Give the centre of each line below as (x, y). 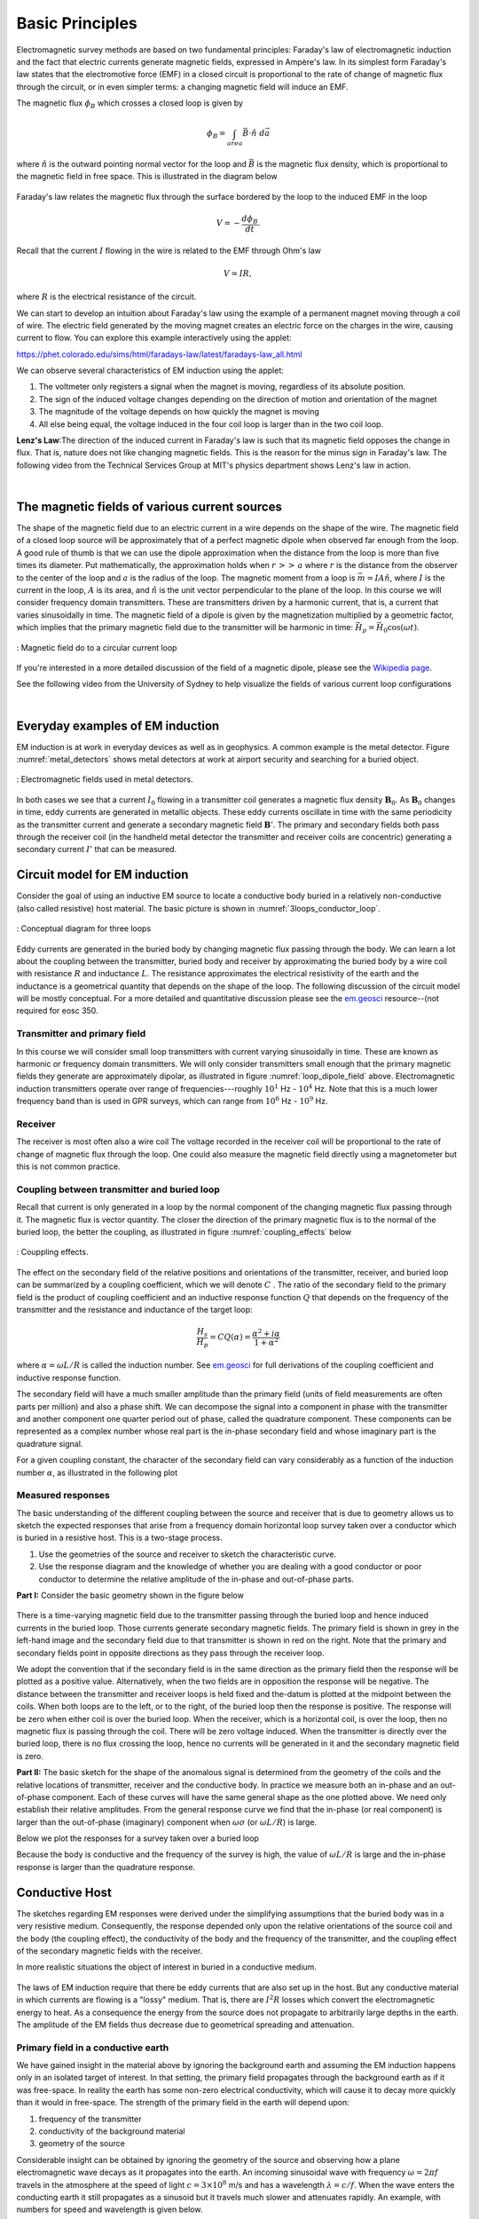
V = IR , (237, 273)
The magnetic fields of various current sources (149, 507)
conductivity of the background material (112, 2131)
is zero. (30, 1756)
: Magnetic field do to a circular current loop (97, 647)
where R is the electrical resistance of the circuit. (106, 296)
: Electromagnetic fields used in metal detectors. (105, 779)
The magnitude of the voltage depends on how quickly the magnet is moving (179, 412)
